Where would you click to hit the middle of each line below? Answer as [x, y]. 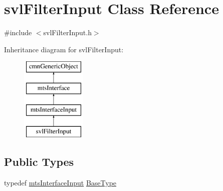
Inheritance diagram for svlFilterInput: [64, 49]
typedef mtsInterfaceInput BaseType [60, 183]
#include [18, 32]
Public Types [39, 162]
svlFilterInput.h [67, 32]
